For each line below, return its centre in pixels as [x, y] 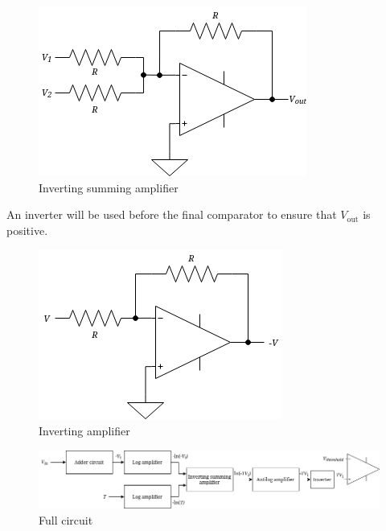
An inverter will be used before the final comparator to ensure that [172, 214]
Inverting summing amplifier [109, 187]
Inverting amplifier [84, 430]
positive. [27, 230]
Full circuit [66, 520]
